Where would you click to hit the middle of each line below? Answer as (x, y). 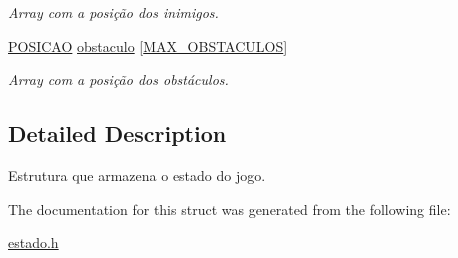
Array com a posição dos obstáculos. (118, 79)
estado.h (33, 242)
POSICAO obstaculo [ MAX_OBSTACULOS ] (148, 45)
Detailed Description (117, 133)
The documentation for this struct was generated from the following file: (229, 208)
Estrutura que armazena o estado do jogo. (137, 174)
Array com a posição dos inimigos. (113, 12)
